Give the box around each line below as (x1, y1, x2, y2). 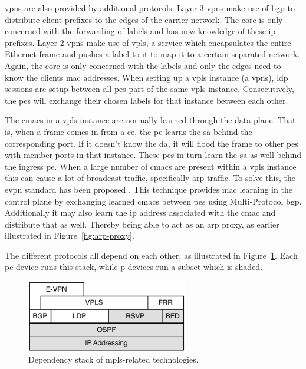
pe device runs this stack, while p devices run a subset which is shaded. (5, 261, 263, 273)
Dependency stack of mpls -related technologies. (28, 353, 199, 365)
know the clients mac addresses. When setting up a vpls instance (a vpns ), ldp (5, 71, 288, 83)
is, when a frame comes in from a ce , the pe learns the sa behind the (5, 125, 252, 137)
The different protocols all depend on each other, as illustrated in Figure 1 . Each (5, 249, 298, 261)
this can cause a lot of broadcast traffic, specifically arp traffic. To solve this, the (5, 172, 295, 184)
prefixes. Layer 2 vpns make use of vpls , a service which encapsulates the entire (5, 36, 291, 48)
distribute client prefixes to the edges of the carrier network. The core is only (5, 13, 283, 25)
